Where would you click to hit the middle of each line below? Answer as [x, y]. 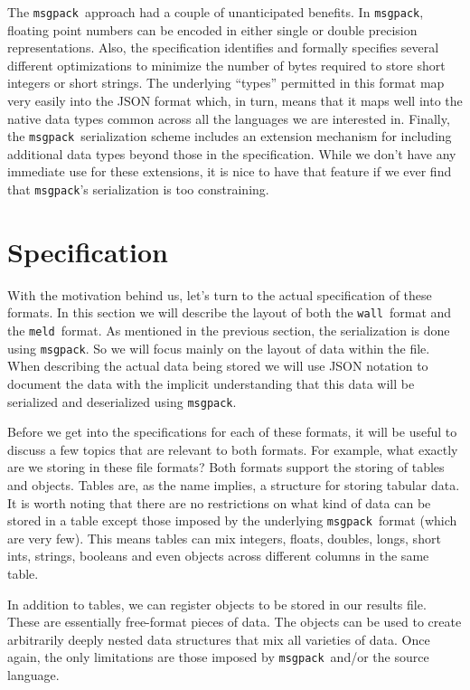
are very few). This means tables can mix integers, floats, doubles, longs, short [224, 538]
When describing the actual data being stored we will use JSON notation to [218, 366]
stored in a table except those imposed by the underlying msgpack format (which [232, 520]
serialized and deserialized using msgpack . [122, 401]
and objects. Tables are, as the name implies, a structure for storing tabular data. [234, 485]
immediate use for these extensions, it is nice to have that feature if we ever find [230, 171]
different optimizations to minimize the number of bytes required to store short [226, 65]
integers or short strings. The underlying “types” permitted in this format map [226, 83]
